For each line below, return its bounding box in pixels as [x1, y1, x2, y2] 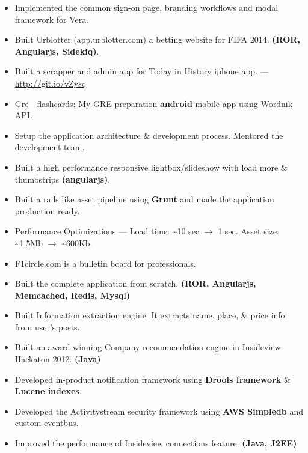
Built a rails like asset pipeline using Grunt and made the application [14, 193, 274, 205]
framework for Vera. [14, 13, 89, 25]
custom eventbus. [14, 416, 79, 429]
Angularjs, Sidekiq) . [14, 44, 99, 57]
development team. [14, 141, 85, 153]
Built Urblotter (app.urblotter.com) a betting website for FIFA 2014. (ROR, [14, 33, 300, 46]
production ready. [14, 204, 80, 217]
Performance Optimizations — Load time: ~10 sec [14, 225, 200, 237]
